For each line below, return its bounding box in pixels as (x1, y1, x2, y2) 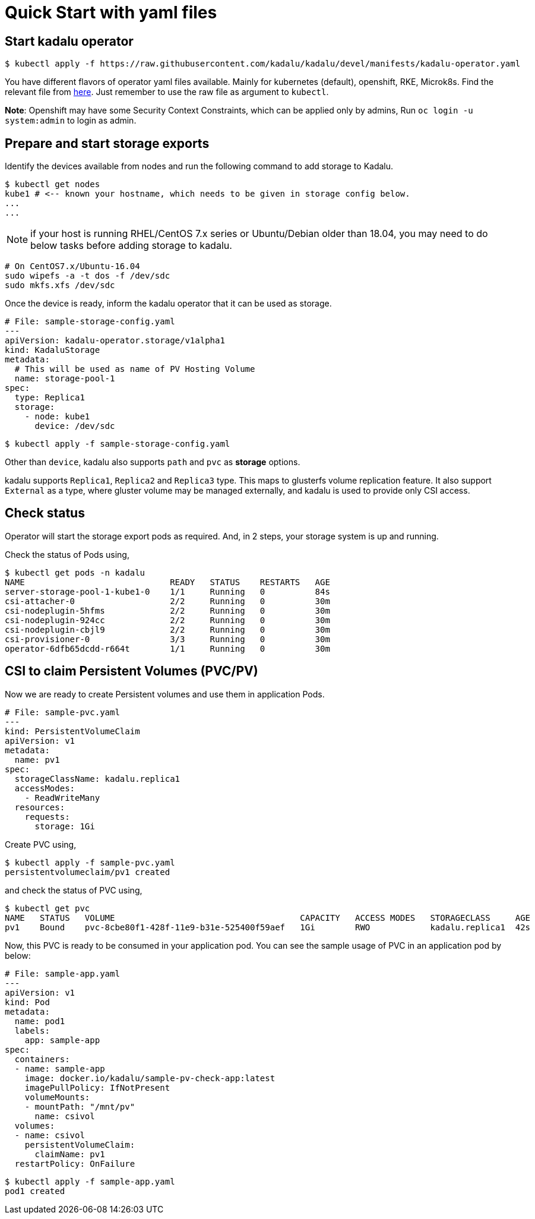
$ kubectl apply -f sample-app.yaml (5, 1176, 175, 1186)
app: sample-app (24, 1035, 100, 1045)
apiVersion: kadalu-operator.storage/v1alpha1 (5, 336, 225, 346)
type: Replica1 (14, 393, 85, 403)
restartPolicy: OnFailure (14, 1158, 135, 1169)
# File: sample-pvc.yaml (5, 707, 120, 717)
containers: (14, 1054, 70, 1064)
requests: (24, 811, 70, 822)
